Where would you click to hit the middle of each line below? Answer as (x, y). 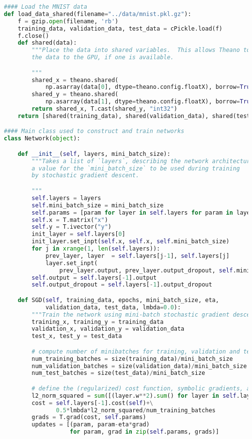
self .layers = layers (66, 198)
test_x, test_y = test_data (77, 336)
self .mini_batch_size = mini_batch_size (98, 205)
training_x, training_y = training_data (98, 322)
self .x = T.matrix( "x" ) (70, 220)
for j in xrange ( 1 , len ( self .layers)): (96, 249)
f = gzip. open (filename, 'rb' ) (68, 21)
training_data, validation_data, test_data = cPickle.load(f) (120, 28)
